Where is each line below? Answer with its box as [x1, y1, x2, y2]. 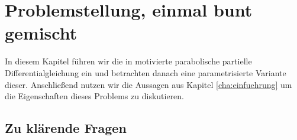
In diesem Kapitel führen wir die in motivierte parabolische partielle [5, 55, 252, 67]
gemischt [5, 21, 78, 45]
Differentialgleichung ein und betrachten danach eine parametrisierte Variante [5, 66, 286, 79]
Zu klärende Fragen [5, 119, 127, 137]
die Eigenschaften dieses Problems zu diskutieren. [5, 90, 185, 102]
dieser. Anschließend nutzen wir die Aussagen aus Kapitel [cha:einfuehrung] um [5, 78, 292, 90]
